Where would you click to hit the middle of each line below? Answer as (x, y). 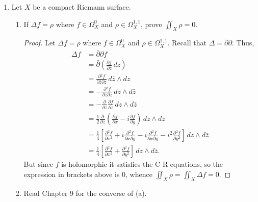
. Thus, (243, 43)
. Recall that (187, 43)
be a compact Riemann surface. (82, 7)
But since (38, 164)
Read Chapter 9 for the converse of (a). (85, 193)
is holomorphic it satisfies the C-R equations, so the (142, 164)
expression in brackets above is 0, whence (88, 174)
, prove (151, 24)
